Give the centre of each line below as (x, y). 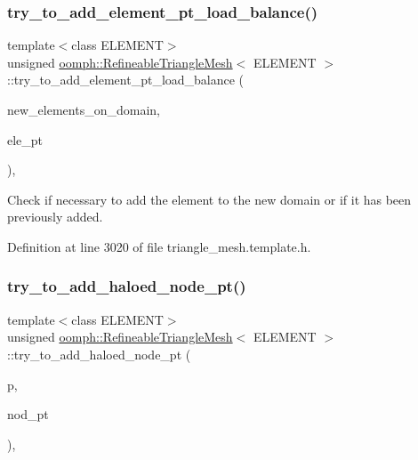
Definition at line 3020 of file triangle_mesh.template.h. (159, 246)
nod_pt (28, 414)
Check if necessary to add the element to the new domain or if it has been (209, 199)
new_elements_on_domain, (84, 109)
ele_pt (25, 139)
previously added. (55, 217)
